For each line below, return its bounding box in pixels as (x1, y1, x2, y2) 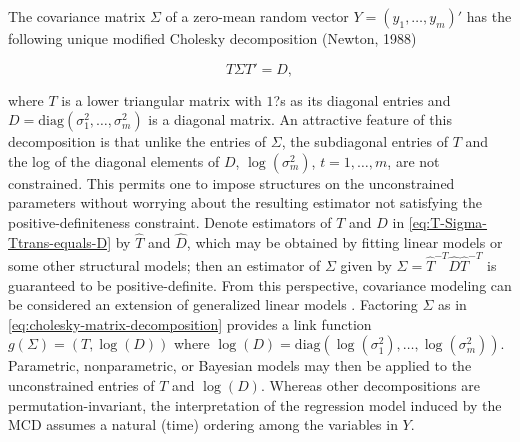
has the (466, 6, 512, 26)
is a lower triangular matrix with (61, 89, 262, 110)
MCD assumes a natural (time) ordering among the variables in (8, 414, 398, 435)
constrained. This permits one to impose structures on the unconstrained (8, 172, 455, 193)
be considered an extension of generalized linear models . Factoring (8, 294, 418, 315)
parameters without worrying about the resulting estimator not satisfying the (8, 192, 482, 213)
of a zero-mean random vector (165, 6, 349, 26)
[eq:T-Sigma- (408, 211, 488, 232)
